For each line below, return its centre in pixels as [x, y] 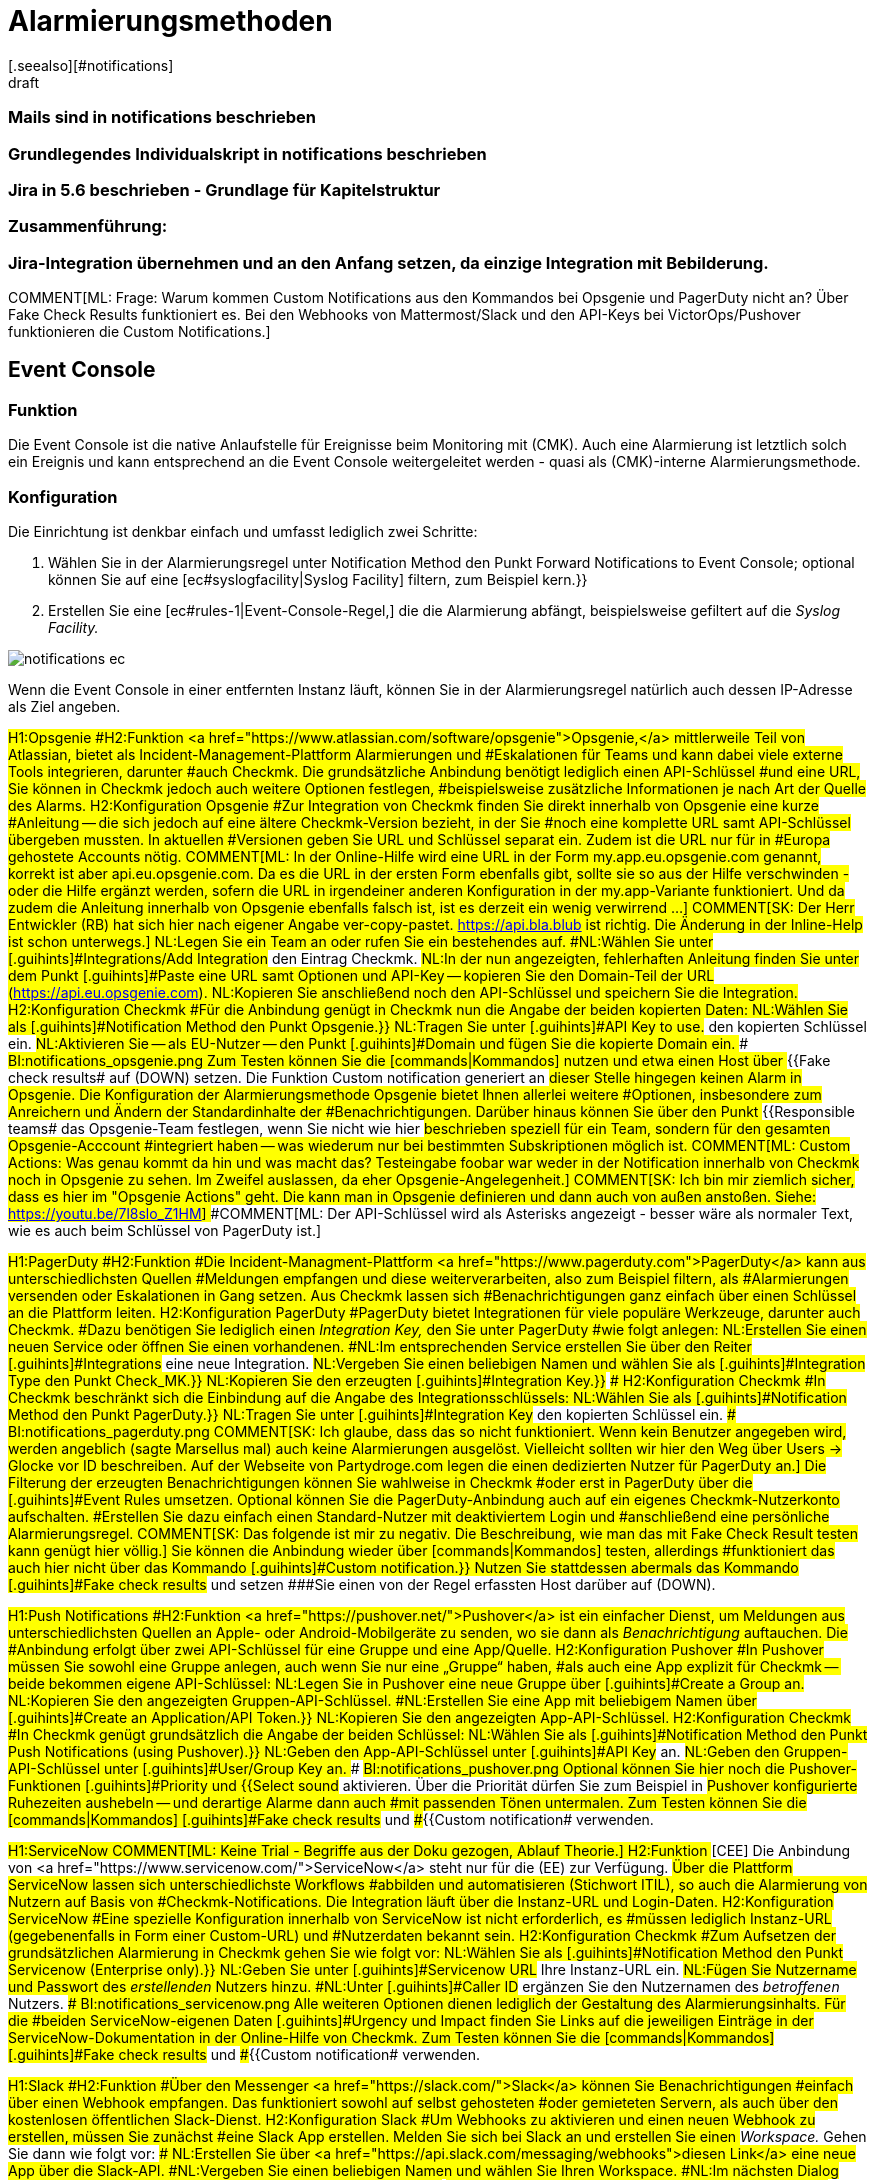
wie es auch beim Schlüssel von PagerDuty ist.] [165, 1230]
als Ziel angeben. [64, 706]
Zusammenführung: [88, 226]
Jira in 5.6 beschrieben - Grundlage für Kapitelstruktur [224, 189]
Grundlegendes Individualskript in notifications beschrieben [247, 153]
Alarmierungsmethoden [170, 21]
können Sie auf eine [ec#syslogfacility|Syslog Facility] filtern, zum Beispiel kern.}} [318, 579]
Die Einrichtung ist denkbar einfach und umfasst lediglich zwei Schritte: [243, 531]
